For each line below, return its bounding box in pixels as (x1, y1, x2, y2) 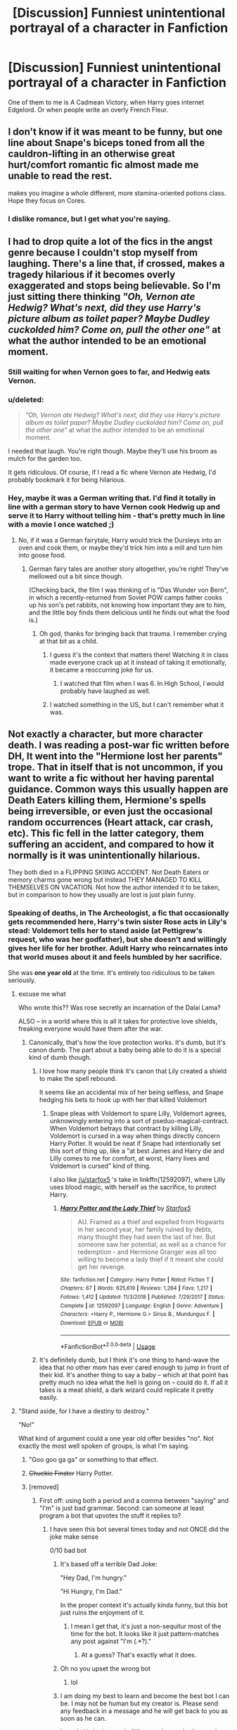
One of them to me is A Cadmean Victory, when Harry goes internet (8, 97, 205, 107)
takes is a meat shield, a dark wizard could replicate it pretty (39, 1386, 214, 1394)
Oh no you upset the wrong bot (60, 1664, 150, 1673)
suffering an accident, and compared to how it (8, 838, 214, 850)
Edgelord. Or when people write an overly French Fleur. (8, 105, 168, 114)
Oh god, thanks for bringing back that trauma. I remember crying (39, 629, 227, 638)
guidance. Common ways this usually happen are (8, 783, 229, 795)
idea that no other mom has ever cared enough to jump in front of (39, 1363, 229, 1372)
